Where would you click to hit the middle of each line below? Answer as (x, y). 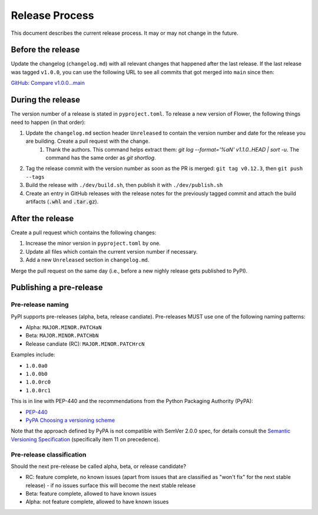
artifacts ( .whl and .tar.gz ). (62, 202)
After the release (42, 218)
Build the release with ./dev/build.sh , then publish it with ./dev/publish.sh (124, 185)
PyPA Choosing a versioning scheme (70, 420)
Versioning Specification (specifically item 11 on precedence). (85, 439)
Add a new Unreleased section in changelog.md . (87, 260)
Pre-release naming (40, 305)
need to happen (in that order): (48, 122)
